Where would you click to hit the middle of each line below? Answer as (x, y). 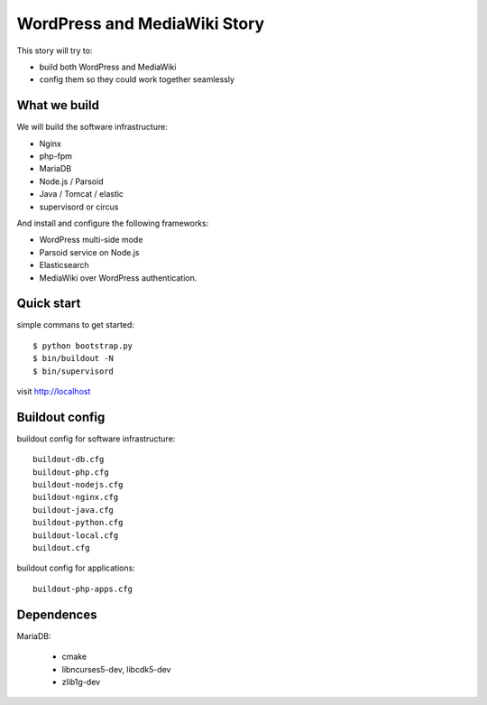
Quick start (49, 304)
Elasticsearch (64, 265)
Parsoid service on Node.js (89, 252)
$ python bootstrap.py (83, 346)
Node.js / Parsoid (71, 181)
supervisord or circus (79, 207)
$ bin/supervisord (74, 371)
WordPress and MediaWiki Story (141, 23)
